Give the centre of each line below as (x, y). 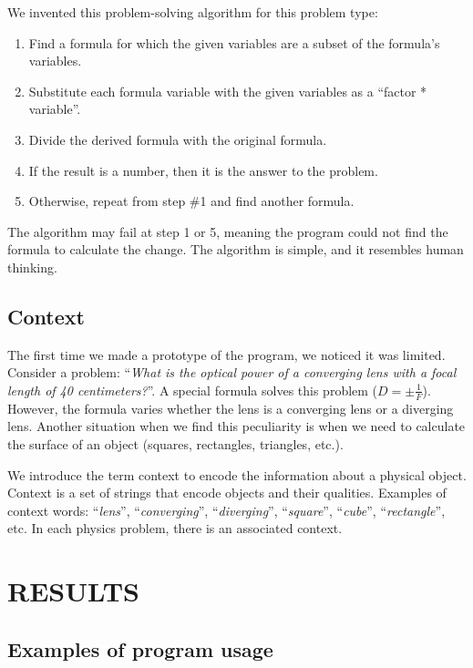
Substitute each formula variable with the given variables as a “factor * (228, 91)
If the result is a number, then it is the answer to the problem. (203, 170)
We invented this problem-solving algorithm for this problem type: (193, 12)
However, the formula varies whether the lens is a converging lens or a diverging (231, 408)
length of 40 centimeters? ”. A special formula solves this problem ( (193, 390)
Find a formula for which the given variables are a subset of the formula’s (234, 42)
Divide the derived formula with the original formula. (178, 139)
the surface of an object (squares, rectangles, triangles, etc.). (175, 443)
